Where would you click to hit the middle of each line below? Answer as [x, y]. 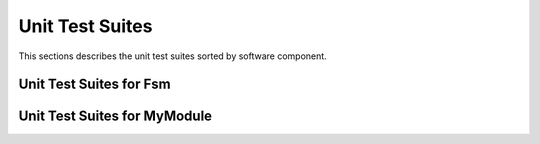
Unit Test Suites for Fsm [94, 84]
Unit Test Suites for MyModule [115, 116]
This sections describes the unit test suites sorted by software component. [172, 56]
